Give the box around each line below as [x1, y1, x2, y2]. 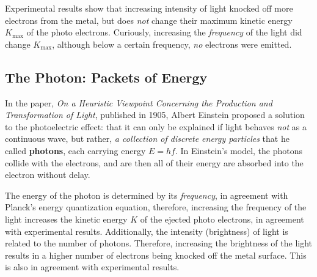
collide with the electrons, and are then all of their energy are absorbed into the [5, 156, 304, 169]
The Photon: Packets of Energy [5, 67, 208, 86]
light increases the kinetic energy [5, 212, 128, 225]
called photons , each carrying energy [5, 144, 146, 157]
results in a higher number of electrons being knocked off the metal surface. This [5, 248, 307, 261]
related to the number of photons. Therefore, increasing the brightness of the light [5, 237, 313, 249]
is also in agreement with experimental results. [5, 260, 180, 273]
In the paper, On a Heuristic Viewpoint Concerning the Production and [5, 96, 272, 109]
